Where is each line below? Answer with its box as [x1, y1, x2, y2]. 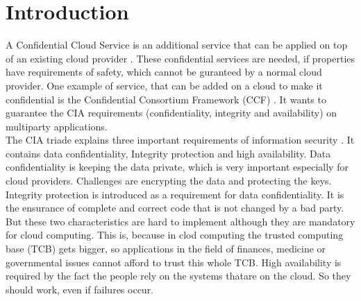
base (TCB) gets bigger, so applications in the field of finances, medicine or [6, 241, 326, 256]
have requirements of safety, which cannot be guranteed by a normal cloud [6, 64, 322, 79]
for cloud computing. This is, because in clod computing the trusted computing [6, 227, 344, 242]
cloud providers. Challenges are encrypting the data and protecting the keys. [6, 173, 332, 188]
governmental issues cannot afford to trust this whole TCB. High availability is [6, 255, 342, 269]
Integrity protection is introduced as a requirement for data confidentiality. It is [6, 187, 344, 201]
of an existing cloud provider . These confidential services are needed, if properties [6, 51, 355, 65]
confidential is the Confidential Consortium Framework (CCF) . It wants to [6, 92, 326, 106]
